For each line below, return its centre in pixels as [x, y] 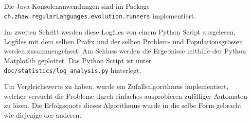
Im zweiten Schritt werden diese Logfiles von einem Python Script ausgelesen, [120, 32]
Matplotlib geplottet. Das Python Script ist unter [78, 61]
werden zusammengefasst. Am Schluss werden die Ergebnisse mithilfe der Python [125, 51]
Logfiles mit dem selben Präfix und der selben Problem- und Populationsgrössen [124, 41]
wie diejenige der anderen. [43, 115]
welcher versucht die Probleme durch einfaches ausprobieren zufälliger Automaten [126, 96]
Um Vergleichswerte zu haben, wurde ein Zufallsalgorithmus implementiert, [116, 86]
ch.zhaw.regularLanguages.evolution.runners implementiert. [100, 15]
